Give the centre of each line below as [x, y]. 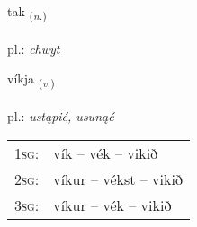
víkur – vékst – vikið [118, 179]
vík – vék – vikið [106, 153]
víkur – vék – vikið [112, 205]
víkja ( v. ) [31, 80]
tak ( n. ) [27, 12]
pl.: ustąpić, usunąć [61, 116]
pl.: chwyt [34, 48]
